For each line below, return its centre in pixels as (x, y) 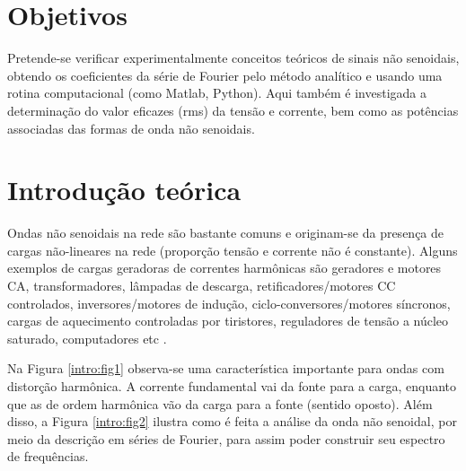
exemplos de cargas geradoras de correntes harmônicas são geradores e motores (224, 268)
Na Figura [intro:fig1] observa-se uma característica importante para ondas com (226, 368)
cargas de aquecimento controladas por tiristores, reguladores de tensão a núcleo (228, 321)
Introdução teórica (124, 190)
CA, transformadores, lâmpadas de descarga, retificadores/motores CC (202, 285)
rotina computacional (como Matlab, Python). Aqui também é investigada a (217, 93)
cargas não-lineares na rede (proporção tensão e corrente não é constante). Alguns (233, 250)
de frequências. (48, 456)
